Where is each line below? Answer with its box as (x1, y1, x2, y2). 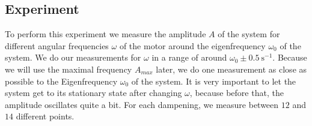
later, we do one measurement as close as (156, 62, 307, 75)
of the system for (218, 28, 280, 40)
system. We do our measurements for (5, 51, 141, 64)
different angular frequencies (5, 39, 109, 52)
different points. (16, 110, 75, 122)
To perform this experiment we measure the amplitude (5, 28, 206, 40)
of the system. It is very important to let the (131, 74, 296, 87)
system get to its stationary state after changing (5, 86, 182, 99)
